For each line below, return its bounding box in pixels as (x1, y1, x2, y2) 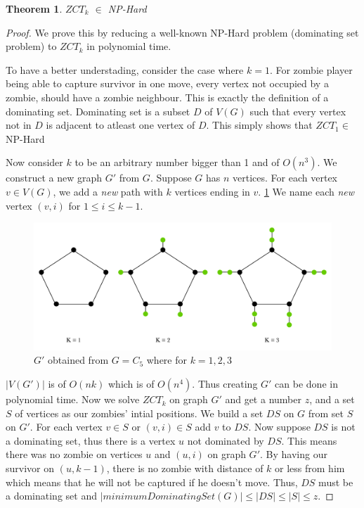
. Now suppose (248, 419, 311, 434)
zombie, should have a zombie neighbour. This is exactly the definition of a (6, 89, 329, 104)
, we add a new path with (53, 184, 163, 198)
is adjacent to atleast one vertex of (46, 118, 195, 132)
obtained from (48, 353, 109, 367)
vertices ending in (174, 184, 250, 198)
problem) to (6, 39, 57, 53)
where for (146, 353, 187, 367)
